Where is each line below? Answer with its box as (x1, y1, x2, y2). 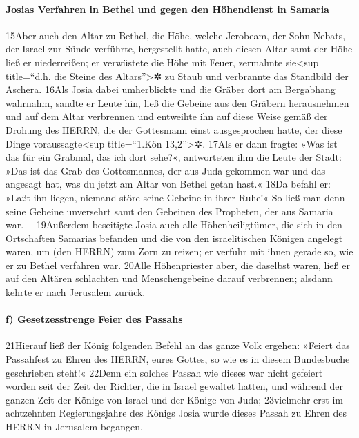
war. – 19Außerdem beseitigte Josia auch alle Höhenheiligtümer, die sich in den (6, 217, 342, 232)
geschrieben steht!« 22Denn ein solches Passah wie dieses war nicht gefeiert (6, 365, 323, 379)
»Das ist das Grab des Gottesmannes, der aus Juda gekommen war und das (6, 163, 326, 177)
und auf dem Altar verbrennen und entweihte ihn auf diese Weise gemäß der (6, 109, 328, 123)
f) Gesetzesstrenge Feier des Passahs (6, 312, 183, 326)
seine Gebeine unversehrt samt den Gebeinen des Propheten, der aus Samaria (6, 203, 333, 218)
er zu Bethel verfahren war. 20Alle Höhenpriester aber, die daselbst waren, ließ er (6, 257, 350, 272)
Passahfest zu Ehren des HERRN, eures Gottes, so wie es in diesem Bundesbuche (6, 352, 350, 366)
